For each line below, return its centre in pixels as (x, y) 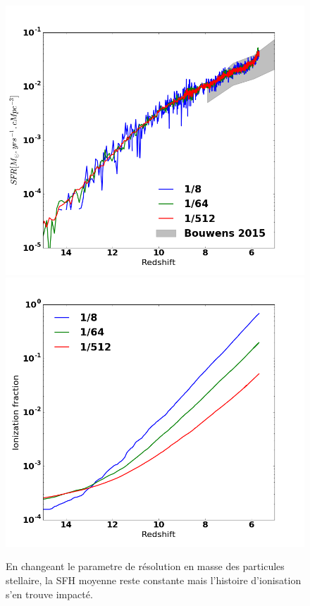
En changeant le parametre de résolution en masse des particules (145, 566)
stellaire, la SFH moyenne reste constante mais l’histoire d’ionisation (154, 580)
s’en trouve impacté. (49, 594)
